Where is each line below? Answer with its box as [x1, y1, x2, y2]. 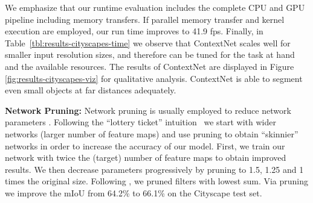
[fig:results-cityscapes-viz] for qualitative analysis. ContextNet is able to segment [5, 72, 303, 84]
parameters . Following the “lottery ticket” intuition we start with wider [5, 116, 276, 128]
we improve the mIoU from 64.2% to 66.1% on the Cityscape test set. [5, 186, 262, 199]
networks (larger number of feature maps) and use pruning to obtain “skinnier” [5, 127, 298, 140]
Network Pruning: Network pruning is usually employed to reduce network [5, 104, 291, 116]
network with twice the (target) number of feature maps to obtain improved [5, 151, 286, 164]
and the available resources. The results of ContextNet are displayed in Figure [5, 60, 294, 72]
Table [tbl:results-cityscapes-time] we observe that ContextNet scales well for [5, 36, 291, 49]
